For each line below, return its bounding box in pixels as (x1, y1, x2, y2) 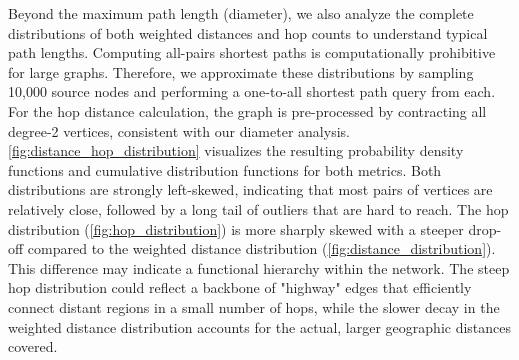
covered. (8, 336, 58, 357)
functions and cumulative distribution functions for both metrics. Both (8, 159, 442, 180)
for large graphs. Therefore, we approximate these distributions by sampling (8, 61, 474, 82)
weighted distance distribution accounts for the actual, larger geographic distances (8, 316, 512, 337)
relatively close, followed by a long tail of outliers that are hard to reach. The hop (8, 198, 509, 219)
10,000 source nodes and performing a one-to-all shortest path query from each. (8, 81, 496, 102)
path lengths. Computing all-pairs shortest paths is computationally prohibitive (8, 42, 496, 63)
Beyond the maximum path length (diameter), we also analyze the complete (8, 3, 474, 23)
